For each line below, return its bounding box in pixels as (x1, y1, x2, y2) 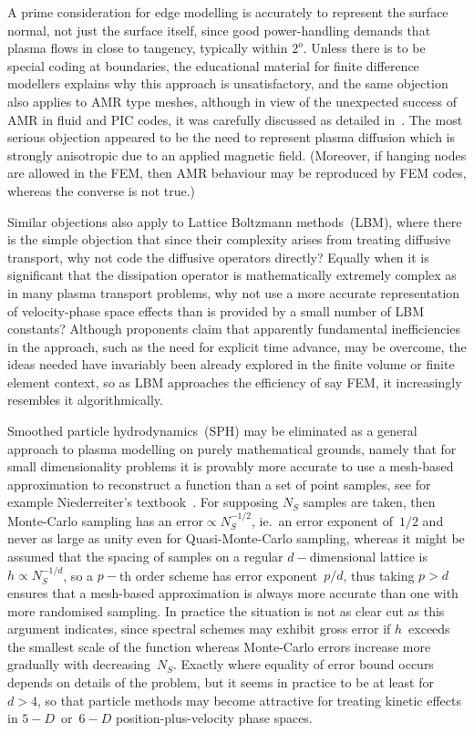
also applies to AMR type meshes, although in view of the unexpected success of (7, 91, 458, 110)
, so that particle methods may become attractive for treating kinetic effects (36, 690, 461, 709)
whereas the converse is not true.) (7, 181, 196, 200)
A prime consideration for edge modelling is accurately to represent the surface (7, 3, 448, 21)
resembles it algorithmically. (7, 390, 163, 409)
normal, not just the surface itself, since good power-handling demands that (7, 20, 431, 39)
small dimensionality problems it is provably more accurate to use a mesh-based (7, 457, 454, 476)
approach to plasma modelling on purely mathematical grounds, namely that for (7, 439, 457, 458)
